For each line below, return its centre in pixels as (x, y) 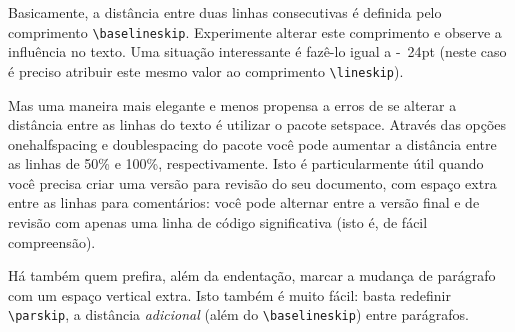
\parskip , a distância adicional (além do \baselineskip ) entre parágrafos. (238, 314)
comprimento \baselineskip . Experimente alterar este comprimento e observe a (255, 31)
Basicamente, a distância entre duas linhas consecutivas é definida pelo (225, 12)
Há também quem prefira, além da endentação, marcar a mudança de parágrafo (252, 275)
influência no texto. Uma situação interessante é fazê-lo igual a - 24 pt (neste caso (257, 51)
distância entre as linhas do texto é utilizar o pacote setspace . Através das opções (257, 124)
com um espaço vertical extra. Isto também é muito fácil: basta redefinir (229, 294)
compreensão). (52, 241)
